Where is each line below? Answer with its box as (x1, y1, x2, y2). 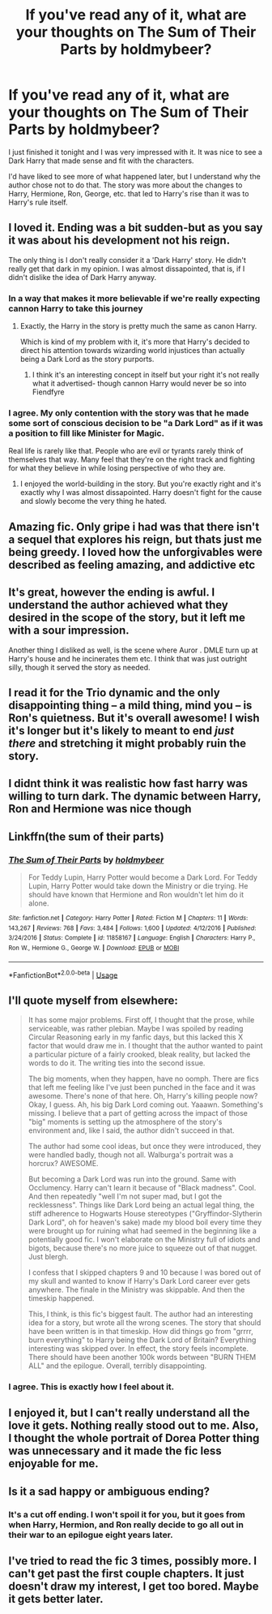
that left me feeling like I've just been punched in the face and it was (28, 1082, 257, 1092)
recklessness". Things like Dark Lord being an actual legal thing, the (28, 1200, 255, 1210)
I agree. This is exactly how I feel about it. (8, 1381, 175, 1392)
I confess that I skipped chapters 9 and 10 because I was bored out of (28, 1268, 261, 1277)
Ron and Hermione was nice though (8, 802, 192, 816)
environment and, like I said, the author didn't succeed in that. (28, 1125, 235, 1135)
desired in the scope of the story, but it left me (8, 611, 245, 625)
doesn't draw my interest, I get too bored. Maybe (8, 1580, 259, 1594)
